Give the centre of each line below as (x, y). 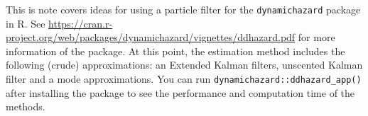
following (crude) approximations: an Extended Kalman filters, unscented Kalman (184, 65)
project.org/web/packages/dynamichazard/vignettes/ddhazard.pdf (151, 37)
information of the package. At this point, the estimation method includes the (175, 51)
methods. (26, 106)
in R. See (26, 23)
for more (316, 37)
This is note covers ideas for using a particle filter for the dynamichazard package (183, 9)
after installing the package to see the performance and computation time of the (180, 92)
